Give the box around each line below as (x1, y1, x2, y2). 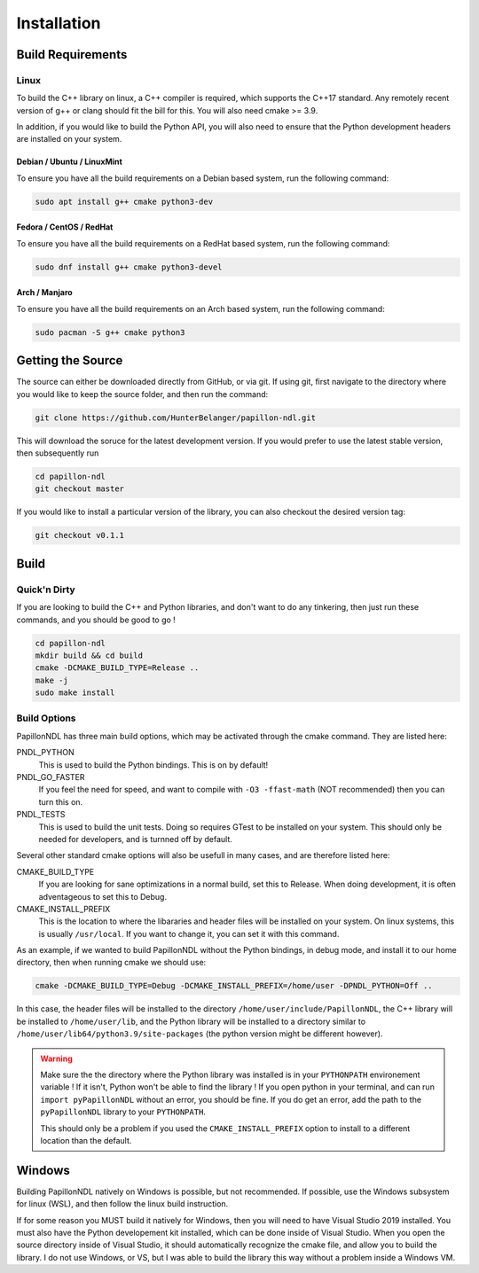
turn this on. (38, 796, 83, 807)
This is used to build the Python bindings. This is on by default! (38, 759, 269, 770)
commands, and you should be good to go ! (16, 614, 177, 625)
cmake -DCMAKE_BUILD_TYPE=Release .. (35, 663, 200, 673)
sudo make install (35, 688, 115, 698)
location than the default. (40, 1135, 132, 1145)
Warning (40, 1053, 73, 1064)
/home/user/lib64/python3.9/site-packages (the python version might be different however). (16, 1028, 383, 1039)
